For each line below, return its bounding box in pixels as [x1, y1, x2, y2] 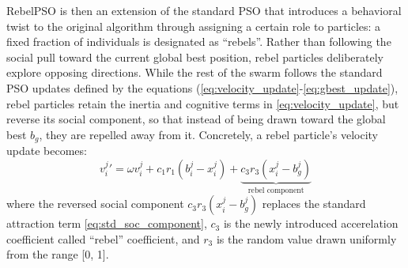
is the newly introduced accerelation [223, 215, 399, 232]
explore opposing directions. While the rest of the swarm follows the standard [6, 64, 383, 81]
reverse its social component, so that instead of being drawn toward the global [6, 111, 386, 127]
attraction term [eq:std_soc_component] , [6, 215, 207, 232]
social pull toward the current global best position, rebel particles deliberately [6, 48, 383, 65]
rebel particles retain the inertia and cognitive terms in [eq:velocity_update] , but [6, 95, 399, 111]
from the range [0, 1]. [6, 246, 109, 262]
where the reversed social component [6, 195, 184, 212]
